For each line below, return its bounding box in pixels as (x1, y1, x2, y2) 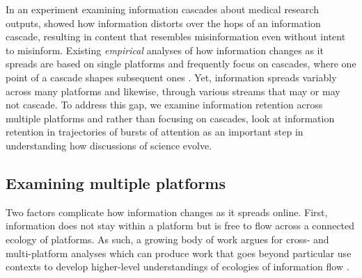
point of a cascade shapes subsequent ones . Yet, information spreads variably (6, 69, 337, 84)
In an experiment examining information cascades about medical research (6, 2, 319, 16)
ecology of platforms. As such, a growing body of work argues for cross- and (6, 231, 329, 246)
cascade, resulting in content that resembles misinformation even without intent (6, 29, 346, 44)
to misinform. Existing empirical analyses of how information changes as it (6, 42, 324, 57)
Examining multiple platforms (6, 172, 226, 193)
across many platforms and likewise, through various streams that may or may (6, 83, 340, 98)
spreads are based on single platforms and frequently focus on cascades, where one (6, 56, 356, 71)
